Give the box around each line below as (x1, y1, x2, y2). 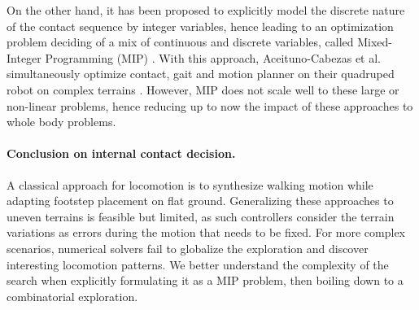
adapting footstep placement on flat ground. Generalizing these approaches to (7, 192, 394, 209)
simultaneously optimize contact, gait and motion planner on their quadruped (7, 65, 395, 82)
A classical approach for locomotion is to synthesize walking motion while (7, 176, 373, 193)
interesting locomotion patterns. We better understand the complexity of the (7, 255, 389, 273)
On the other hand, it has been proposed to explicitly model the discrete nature (7, 2, 405, 18)
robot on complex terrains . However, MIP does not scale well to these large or (7, 81, 399, 98)
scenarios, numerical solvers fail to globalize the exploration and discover (7, 239, 369, 256)
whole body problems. (7, 113, 116, 130)
